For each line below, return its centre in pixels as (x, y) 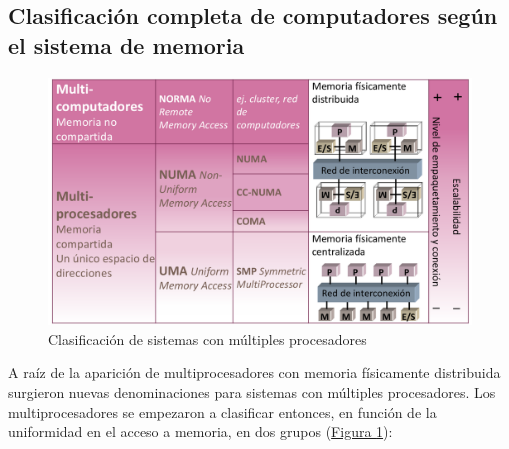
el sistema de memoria (126, 44)
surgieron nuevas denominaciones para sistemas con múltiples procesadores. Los (252, 391)
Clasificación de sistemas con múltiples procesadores (207, 338)
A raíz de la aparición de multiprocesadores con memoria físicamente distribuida (254, 372)
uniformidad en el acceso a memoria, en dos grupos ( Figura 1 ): (200, 431)
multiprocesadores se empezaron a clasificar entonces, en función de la (222, 411)
